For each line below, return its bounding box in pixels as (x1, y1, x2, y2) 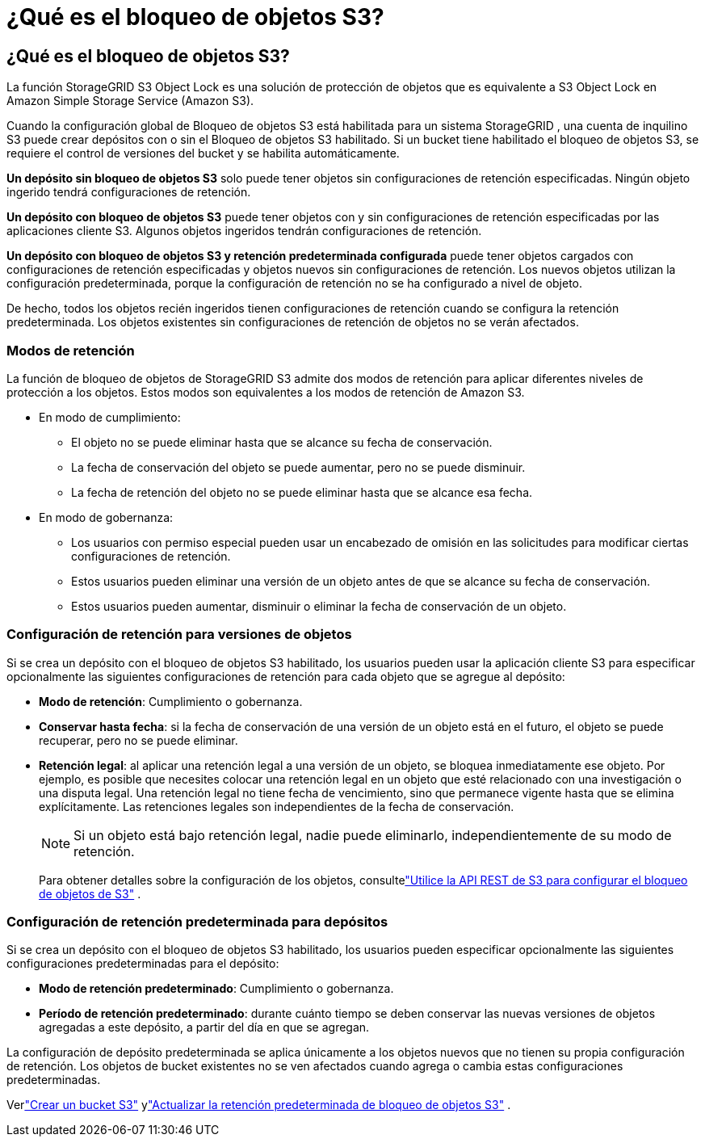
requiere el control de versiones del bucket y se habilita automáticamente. (6, 146, 400, 161)
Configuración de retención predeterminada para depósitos (6, 914, 388, 931)
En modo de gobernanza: (39, 510, 174, 524)
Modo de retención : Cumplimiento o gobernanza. (39, 694, 303, 708)
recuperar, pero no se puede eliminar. (39, 733, 238, 747)
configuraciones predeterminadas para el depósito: (6, 956, 279, 971)
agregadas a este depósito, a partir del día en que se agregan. (39, 1020, 370, 1035)
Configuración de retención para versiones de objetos (6, 626, 352, 643)
